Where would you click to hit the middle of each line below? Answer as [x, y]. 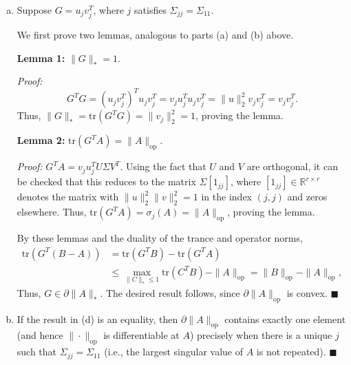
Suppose [34, 10]
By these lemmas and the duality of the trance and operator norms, [160, 237]
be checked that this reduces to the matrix [106, 181]
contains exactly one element [285, 319]
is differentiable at [141, 335]
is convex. [307, 292]
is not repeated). [291, 352]
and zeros [307, 197]
